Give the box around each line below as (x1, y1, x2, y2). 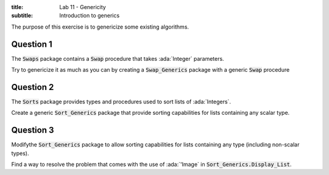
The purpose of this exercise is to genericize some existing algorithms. (11, 23, 189, 30)
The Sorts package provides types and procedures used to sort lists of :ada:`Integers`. (11, 98, 232, 105)
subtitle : (11, 12, 34, 19)
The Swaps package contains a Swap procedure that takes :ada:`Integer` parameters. (11, 55, 225, 62)
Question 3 (11, 125, 54, 136)
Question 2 (11, 82, 54, 92)
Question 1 (11, 39, 53, 49)
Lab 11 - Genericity (59, 4, 106, 10)
